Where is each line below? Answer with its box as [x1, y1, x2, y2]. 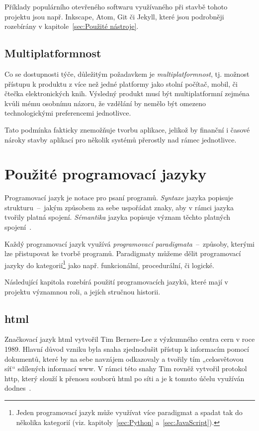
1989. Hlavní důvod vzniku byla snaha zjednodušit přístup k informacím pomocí [4, 344, 249, 354]
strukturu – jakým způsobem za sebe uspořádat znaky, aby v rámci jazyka [4, 202, 234, 212]
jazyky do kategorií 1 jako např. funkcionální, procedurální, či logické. [4, 258, 214, 270]
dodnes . [4, 383, 31, 393]
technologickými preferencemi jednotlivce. [4, 108, 131, 118]
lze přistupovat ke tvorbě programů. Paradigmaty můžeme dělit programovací [4, 248, 241, 259]
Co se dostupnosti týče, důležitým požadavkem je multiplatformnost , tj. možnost [4, 68, 250, 79]
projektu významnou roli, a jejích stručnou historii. [4, 286, 161, 296]
